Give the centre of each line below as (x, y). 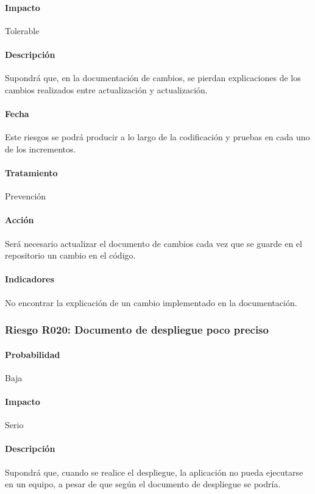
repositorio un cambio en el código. (70, 255)
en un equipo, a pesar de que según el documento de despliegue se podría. (143, 484)
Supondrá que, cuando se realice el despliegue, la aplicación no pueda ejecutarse (154, 472)
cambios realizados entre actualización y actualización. (106, 89)
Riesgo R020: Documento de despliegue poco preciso (137, 330)
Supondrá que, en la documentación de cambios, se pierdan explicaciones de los (153, 78)
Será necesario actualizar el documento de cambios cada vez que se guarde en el (154, 243)
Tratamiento (31, 172)
